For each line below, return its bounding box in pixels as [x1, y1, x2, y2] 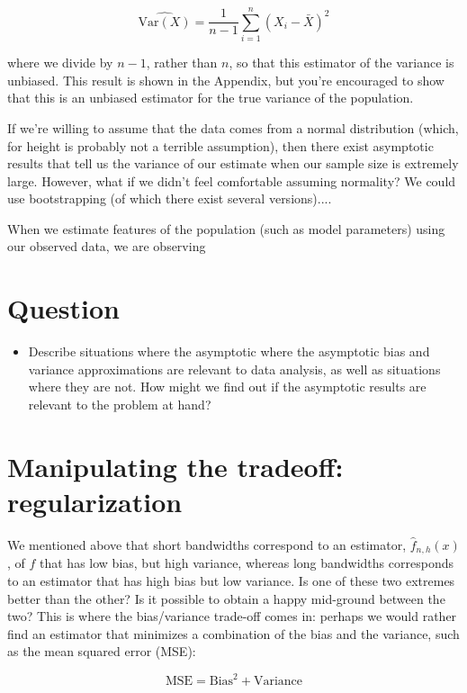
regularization [7, 482, 183, 519]
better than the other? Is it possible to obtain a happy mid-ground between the [7, 589, 445, 607]
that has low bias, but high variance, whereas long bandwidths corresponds [40, 553, 454, 572]
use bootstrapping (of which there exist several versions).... [7, 189, 332, 208]
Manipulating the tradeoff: [7, 447, 344, 484]
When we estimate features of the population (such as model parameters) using [7, 219, 445, 238]
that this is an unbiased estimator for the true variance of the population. [7, 88, 414, 107]
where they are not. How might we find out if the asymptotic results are [28, 377, 427, 396]
